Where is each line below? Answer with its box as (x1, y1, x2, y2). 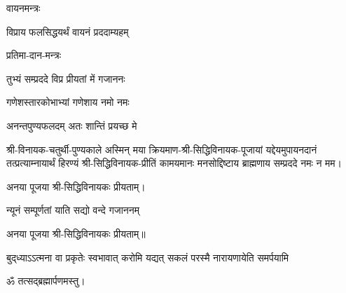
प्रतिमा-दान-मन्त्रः (6, 48, 62, 62)
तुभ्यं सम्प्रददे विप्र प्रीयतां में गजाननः (6, 71, 125, 86)
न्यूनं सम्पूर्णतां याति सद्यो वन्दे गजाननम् (6, 203, 139, 217)
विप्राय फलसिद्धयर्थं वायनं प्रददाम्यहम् (6, 24, 129, 39)
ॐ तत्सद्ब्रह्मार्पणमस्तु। (6, 273, 85, 288)
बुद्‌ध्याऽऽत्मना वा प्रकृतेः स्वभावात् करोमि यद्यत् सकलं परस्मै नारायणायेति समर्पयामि (6, 250, 289, 264)
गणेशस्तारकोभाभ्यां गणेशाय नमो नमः (6, 95, 130, 109)
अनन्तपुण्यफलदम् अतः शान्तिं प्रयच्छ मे (6, 118, 137, 132)
